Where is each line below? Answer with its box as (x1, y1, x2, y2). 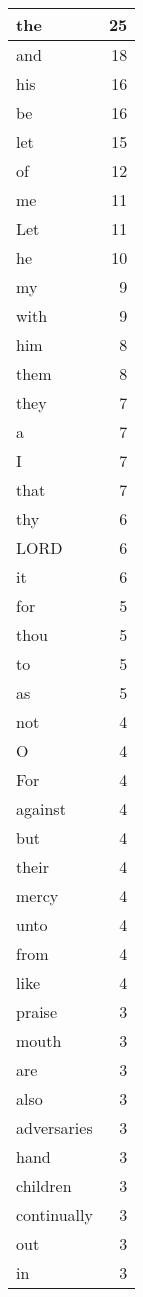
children (16, 1174, 72, 1197)
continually (16, 1203, 93, 1226)
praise (16, 1000, 58, 1023)
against (16, 797, 66, 820)
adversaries (16, 1116, 93, 1139)
